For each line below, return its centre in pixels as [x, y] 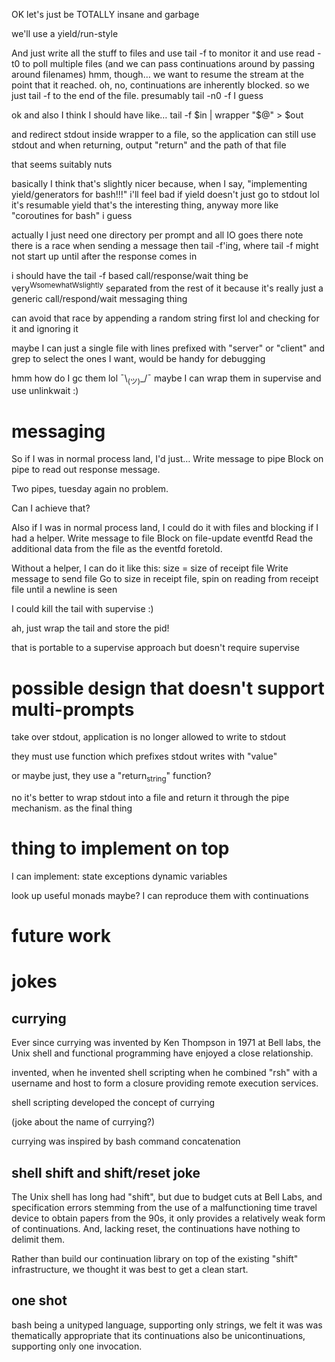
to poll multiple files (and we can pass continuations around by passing [169, 63]
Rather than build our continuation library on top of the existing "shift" [155, 1259]
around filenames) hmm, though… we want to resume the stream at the [157, 74]
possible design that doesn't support [168, 688]
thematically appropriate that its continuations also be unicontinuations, [158, 1335]
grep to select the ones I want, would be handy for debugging [138, 358]
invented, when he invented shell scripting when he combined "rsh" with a [164, 1073]
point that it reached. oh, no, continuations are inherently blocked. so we [160, 85]
